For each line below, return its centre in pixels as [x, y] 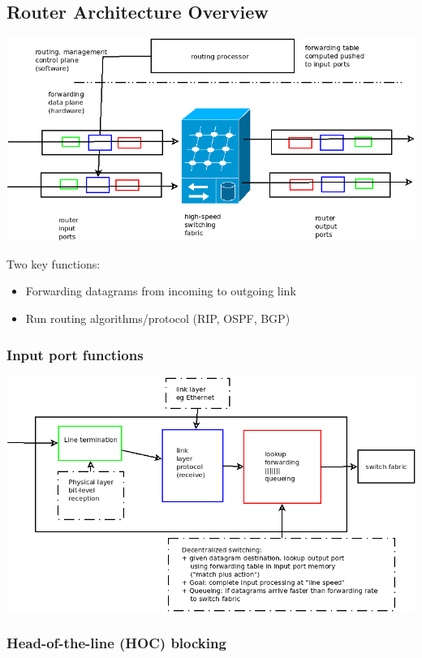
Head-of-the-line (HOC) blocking [116, 643]
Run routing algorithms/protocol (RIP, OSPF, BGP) [158, 318]
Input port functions [75, 354]
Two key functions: [54, 263]
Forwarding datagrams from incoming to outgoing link [161, 291]
